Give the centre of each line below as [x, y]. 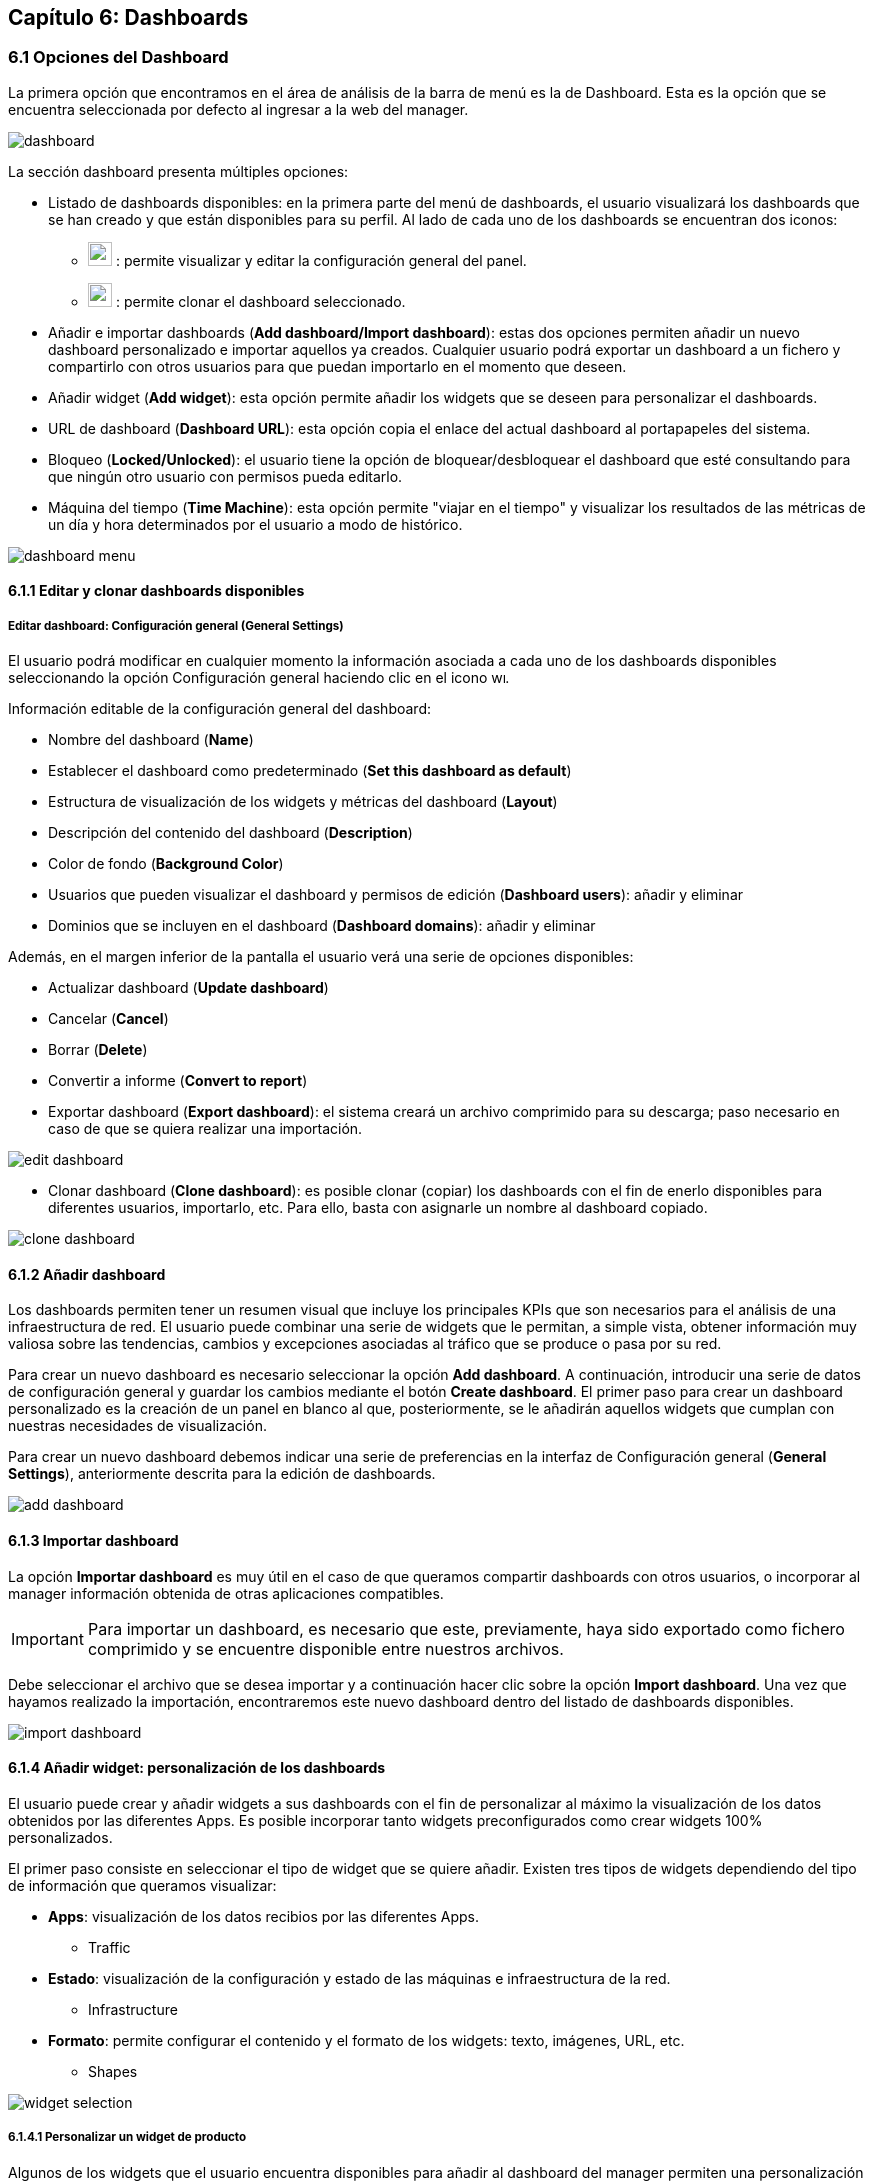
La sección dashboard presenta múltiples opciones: [178, 171]
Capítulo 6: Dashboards [128, 17]
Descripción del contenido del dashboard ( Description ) [230, 833]
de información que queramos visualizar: [142, 1885]
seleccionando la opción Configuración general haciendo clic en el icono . [259, 678]
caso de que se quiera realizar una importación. [205, 1129]
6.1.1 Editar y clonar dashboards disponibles [156, 591]
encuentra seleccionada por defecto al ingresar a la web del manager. [238, 109]
